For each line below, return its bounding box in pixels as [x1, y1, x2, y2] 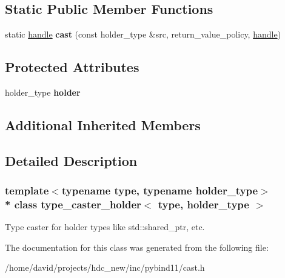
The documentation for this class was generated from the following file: [5, 240, 269, 253]
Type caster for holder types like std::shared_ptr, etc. [5, 220, 205, 233]
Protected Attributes [5, 58, 139, 76]
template [5, 183, 49, 198]
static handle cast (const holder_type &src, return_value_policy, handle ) [5, 28, 281, 41]
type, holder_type [158, 197, 249, 211]
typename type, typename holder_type [61, 183, 258, 198]
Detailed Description [5, 151, 138, 170]
